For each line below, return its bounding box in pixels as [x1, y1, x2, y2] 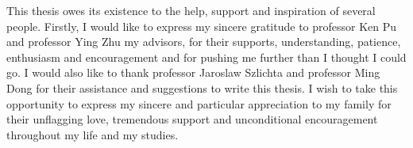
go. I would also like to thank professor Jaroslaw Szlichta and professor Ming [6, 64, 380, 81]
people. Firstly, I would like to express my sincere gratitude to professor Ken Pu [6, 17, 397, 34]
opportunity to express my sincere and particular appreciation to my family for [6, 95, 392, 112]
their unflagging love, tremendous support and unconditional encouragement [6, 111, 378, 127]
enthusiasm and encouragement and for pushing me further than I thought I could [6, 48, 407, 65]
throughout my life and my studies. [6, 126, 179, 142]
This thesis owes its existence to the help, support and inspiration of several [6, 2, 376, 18]
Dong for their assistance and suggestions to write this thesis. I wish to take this [6, 79, 398, 96]
